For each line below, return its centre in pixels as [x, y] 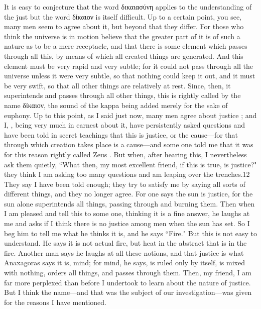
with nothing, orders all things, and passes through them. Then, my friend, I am [128, 273]
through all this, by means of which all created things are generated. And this [124, 56]
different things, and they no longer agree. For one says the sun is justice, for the [128, 194]
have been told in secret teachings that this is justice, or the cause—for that [121, 134]
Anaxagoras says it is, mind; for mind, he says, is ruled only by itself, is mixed [124, 263]
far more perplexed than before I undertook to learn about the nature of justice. [127, 282]
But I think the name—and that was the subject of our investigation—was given [128, 292]
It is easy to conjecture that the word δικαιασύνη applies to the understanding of [128, 7]
